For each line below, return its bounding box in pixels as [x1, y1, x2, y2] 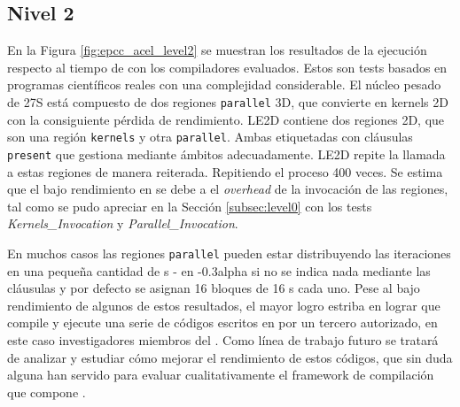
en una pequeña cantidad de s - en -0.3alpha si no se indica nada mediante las [7, 261, 431, 280]
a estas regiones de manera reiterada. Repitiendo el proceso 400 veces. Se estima [7, 162, 443, 180]
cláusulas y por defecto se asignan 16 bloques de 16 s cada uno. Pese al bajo [7, 279, 420, 297]
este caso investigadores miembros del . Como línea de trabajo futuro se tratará [7, 330, 439, 349]
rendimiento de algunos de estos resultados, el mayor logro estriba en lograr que [7, 296, 441, 314]
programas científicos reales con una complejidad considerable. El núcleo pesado [7, 75, 441, 94]
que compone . [7, 382, 86, 401]
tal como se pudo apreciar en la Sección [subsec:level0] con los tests [7, 196, 372, 215]
